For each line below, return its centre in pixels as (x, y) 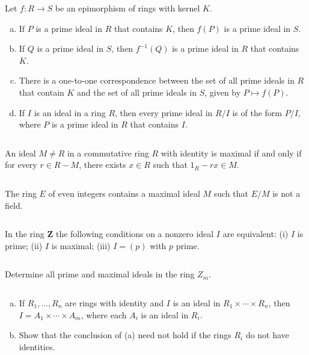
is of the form (257, 112)
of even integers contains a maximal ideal (124, 193)
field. (14, 205)
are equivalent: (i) (255, 234)
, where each (104, 314)
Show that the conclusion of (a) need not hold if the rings (125, 335)
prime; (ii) (24, 245)
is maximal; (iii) (81, 245)
